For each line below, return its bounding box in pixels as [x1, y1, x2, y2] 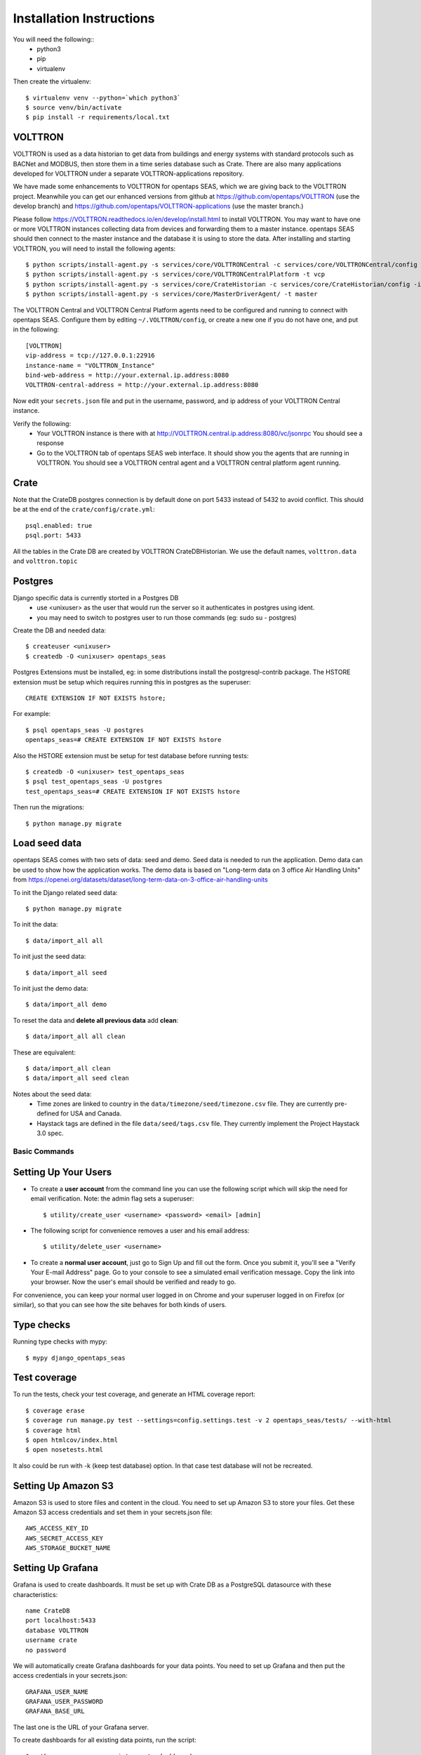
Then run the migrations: [13, 803, 84, 812]
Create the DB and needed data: [13, 626, 107, 635]
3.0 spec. [36, 1129, 64, 1137]
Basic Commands [13, 1146, 74, 1156]
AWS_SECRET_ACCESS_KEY [25, 1534, 104, 1542]
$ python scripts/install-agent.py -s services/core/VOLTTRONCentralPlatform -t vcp [25, 270, 326, 279]
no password [25, 1646, 67, 1654]
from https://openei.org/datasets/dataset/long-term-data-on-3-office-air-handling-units [13, 875, 268, 884]
